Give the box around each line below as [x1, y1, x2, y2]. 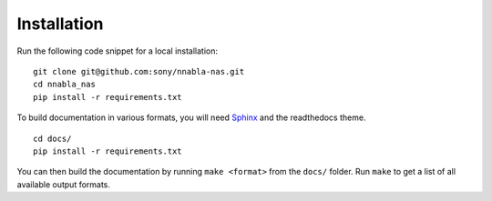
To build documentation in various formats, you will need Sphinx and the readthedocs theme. [16, 112, 366, 123]
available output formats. [16, 178, 111, 190]
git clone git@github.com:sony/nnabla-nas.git [33, 66, 245, 76]
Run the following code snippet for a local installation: [16, 45, 219, 56]
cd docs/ [33, 133, 72, 144]
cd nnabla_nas [33, 79, 96, 90]
